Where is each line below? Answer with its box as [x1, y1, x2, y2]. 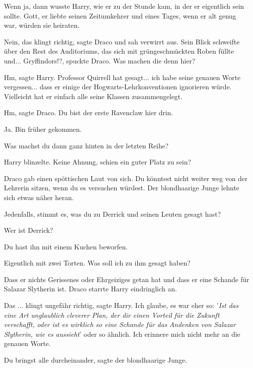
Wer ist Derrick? [4, 225, 53, 235]
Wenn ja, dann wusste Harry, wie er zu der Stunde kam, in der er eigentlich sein [4, 1, 244, 11]
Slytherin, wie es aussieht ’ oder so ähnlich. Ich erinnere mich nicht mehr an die [4, 328, 240, 339]
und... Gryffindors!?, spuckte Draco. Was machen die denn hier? [4, 55, 195, 65]
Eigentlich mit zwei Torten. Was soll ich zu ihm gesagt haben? [4, 258, 190, 268]
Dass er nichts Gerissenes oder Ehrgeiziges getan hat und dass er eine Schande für [4, 274, 250, 284]
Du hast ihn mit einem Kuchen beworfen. [4, 241, 128, 251]
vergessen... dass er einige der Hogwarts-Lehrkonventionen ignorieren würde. [4, 82, 232, 92]
